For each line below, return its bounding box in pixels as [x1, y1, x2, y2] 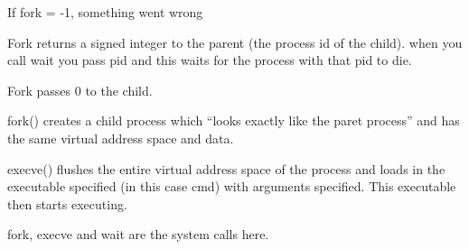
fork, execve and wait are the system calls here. [7, 225, 269, 244]
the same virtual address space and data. [7, 128, 234, 147]
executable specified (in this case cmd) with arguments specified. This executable [7, 177, 456, 196]
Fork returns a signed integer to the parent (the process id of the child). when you [7, 32, 463, 51]
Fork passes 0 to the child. [7, 80, 153, 99]
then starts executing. [7, 194, 127, 213]
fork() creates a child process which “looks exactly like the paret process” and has [7, 111, 460, 130]
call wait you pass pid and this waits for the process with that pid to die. [7, 51, 412, 69]
